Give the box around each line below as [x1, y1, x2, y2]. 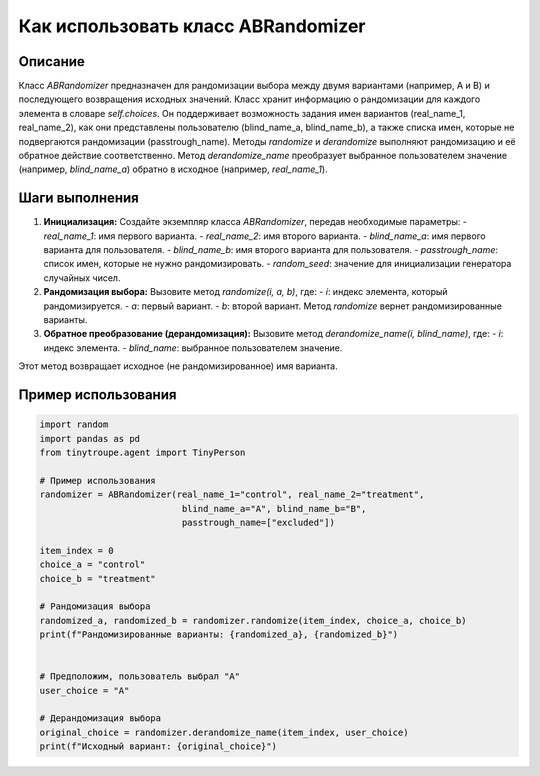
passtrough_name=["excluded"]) [181, 516, 335, 528]
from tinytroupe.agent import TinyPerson [39, 447, 246, 458]
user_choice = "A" [39, 685, 130, 696]
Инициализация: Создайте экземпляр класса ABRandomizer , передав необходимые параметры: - [43, 216, 467, 228]
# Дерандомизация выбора [39, 713, 162, 724]
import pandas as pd [39, 433, 140, 444]
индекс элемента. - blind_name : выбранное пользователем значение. [43, 341, 343, 354]
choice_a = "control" [39, 559, 146, 570]
